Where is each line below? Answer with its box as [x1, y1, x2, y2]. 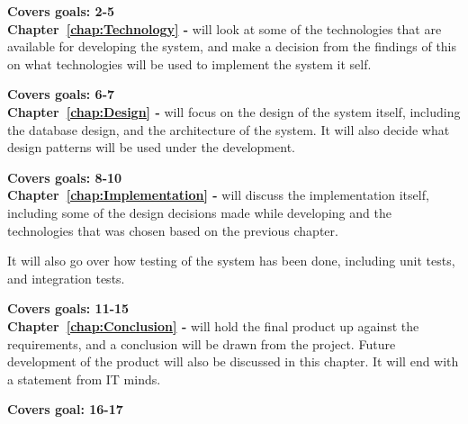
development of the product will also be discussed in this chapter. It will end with [7, 352, 459, 371]
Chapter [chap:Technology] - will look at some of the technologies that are [7, 19, 442, 38]
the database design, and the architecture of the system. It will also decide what [7, 120, 450, 139]
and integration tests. [7, 268, 125, 287]
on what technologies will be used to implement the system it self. [7, 54, 372, 73]
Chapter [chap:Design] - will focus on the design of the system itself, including [7, 102, 461, 121]
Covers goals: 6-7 [7, 85, 115, 104]
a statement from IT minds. [7, 369, 161, 388]
